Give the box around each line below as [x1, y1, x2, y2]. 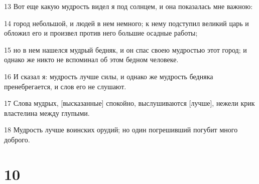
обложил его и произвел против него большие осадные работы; [4, 28, 198, 38]
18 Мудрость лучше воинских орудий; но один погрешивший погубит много [4, 124, 238, 135]
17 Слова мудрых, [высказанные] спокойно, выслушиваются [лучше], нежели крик [4, 98, 255, 108]
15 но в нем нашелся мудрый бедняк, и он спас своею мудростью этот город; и [4, 44, 247, 55]
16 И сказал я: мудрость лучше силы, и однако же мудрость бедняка [4, 71, 213, 81]
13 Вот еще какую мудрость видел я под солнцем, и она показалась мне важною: [4, 1, 253, 11]
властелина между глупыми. [4, 107, 90, 118]
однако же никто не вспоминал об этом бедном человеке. [4, 54, 179, 65]
